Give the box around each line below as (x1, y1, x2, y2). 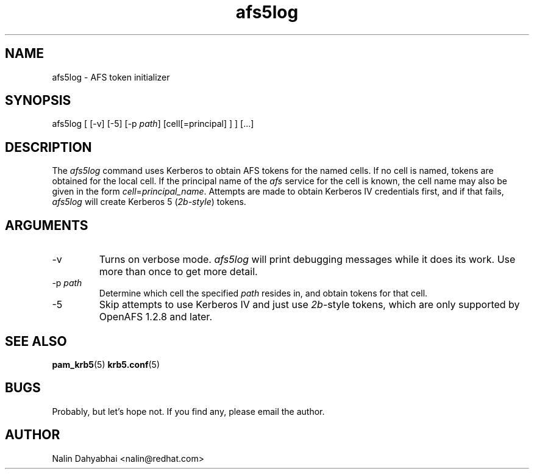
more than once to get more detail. (99, 265, 258, 278)
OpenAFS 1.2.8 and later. (99, 311, 212, 323)
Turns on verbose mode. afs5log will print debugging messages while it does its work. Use (99, 253, 516, 266)
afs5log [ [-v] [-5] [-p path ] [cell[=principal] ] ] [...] (52, 118, 254, 129)
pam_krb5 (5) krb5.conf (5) (52, 359, 160, 370)
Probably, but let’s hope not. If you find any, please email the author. (52, 406, 325, 417)
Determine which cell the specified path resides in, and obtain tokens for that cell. (99, 288, 428, 299)
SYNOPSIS (5, 93, 71, 109)
